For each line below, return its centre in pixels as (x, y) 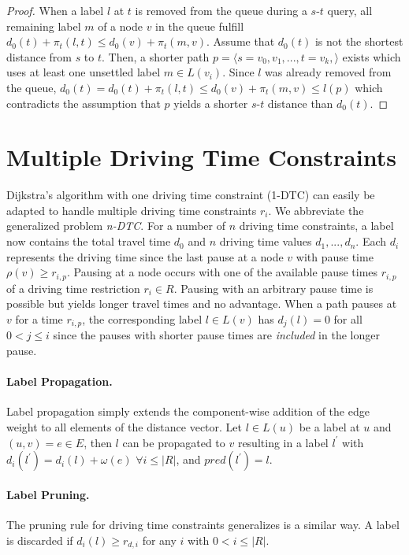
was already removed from (328, 72)
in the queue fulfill (200, 26)
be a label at (329, 426)
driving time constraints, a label (316, 226)
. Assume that (241, 41)
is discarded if (40, 540)
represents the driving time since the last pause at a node (145, 256)
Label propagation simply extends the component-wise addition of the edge (188, 411)
